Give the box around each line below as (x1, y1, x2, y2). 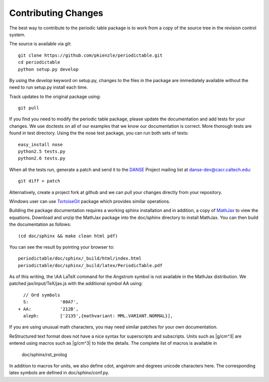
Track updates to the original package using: (9, 94, 101, 99)
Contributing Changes (9, 7, 104, 18)
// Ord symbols (23, 292, 60, 298)
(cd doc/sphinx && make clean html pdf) (18, 233, 118, 239)
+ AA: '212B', (18, 306, 79, 312)
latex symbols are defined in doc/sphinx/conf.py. (9, 370, 110, 376)
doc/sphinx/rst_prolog (21, 351, 67, 358)
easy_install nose (18, 142, 63, 147)
